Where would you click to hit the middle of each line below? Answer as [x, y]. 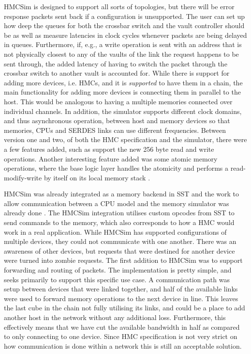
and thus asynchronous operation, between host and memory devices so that [117, 121]
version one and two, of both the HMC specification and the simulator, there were [125, 139]
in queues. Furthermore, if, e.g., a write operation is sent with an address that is [123, 44]
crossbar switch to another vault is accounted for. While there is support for [117, 73]
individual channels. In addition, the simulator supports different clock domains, [123, 111]
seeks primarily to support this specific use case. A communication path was [117, 279]
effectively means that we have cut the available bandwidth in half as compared [122, 327]
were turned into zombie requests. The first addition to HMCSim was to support [123, 260]
